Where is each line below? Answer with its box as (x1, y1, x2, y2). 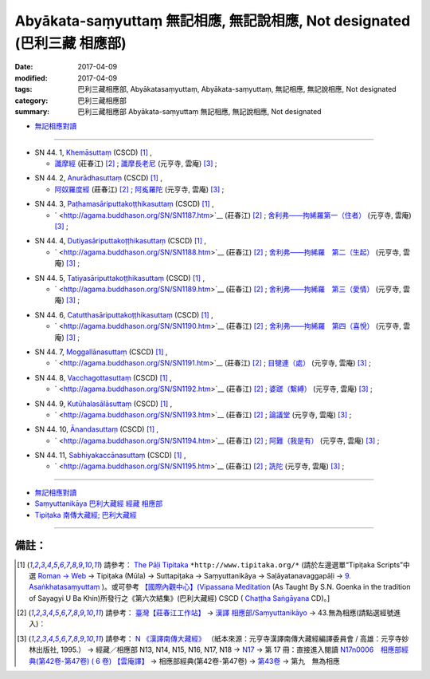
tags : (14, 85, 33, 94)
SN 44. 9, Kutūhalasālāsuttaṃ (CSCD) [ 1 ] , (34, 399, 173, 409)
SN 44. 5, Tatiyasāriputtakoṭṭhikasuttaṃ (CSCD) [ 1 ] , (34, 273, 205, 282)
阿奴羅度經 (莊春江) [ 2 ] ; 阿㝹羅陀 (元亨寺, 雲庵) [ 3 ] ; (54, 184, 225, 194)
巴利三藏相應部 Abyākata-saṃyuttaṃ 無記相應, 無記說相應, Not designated (77, 106, 322, 116)
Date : (14, 62, 33, 72)
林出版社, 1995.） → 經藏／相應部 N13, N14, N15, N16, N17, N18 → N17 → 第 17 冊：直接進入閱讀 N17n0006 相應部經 (29, 645, 409, 654)
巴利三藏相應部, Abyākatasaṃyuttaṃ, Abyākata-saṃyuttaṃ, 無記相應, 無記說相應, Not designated (77, 85, 397, 94)
